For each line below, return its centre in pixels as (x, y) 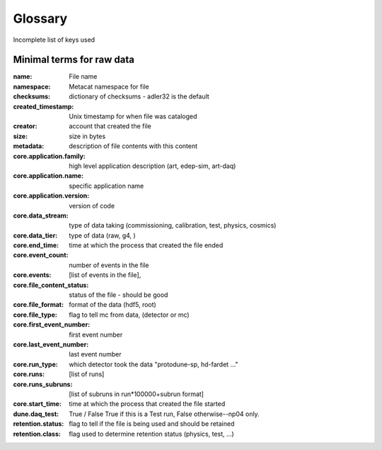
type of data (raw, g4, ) (102, 235)
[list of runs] (87, 374)
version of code (92, 206)
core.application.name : (48, 176)
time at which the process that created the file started (147, 404)
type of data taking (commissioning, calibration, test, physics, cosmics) (173, 225)
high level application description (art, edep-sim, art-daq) (152, 166)
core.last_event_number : (51, 344)
